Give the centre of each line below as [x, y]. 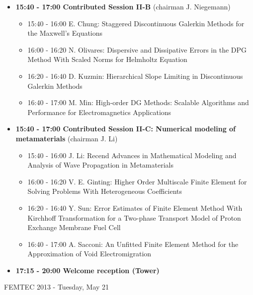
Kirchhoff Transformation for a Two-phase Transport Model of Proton [134, 217]
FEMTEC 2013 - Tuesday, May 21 [57, 287]
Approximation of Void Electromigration [89, 254]
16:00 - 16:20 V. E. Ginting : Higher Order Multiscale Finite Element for [137, 181]
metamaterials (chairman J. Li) [67, 138]
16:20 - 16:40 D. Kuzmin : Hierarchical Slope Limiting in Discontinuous [135, 76]
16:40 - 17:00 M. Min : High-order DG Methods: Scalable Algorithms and [138, 102]
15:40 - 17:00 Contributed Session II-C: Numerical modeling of [126, 129]
